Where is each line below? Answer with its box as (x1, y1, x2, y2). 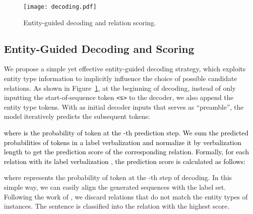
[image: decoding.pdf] (23, 3, 97, 10)
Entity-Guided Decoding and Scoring (4, 41, 194, 56)
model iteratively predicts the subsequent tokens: (4, 111, 150, 121)
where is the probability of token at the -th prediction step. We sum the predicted (4, 128, 249, 138)
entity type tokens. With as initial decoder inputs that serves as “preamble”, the (4, 101, 244, 112)
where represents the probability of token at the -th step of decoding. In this (4, 172, 232, 182)
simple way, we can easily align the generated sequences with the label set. (4, 182, 226, 192)
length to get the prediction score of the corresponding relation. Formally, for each (4, 147, 249, 157)
